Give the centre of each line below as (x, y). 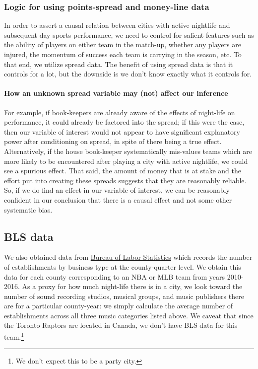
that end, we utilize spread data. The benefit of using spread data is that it (119, 64)
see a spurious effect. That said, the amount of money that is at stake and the (123, 171)
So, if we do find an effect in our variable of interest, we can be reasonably (117, 190)
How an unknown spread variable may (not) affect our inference (116, 93)
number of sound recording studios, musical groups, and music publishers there (124, 296)
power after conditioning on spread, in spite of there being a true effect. (113, 141)
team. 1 (14, 336)
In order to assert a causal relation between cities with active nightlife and (117, 25)
